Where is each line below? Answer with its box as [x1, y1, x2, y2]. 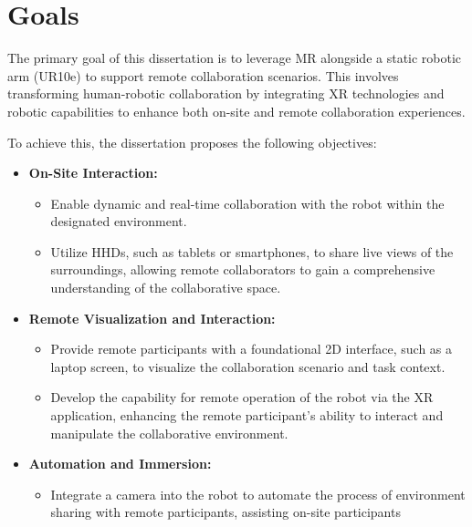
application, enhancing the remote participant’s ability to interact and [50, 406, 444, 425]
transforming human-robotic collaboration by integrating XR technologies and [7, 84, 445, 103]
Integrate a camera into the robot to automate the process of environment [50, 484, 466, 503]
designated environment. [50, 212, 187, 231]
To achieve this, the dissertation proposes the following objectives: [7, 132, 377, 151]
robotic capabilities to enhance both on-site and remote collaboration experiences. [7, 101, 466, 120]
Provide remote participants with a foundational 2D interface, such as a [50, 339, 453, 358]
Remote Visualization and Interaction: [28, 308, 276, 327]
